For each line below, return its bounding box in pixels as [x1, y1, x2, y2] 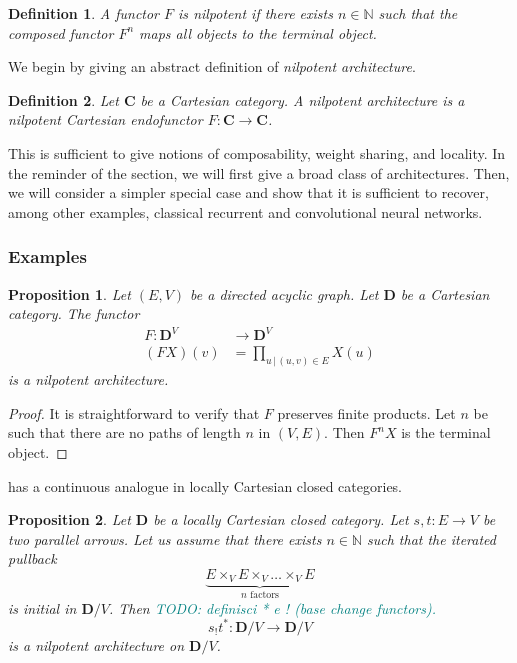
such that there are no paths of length [8, 422, 241, 443]
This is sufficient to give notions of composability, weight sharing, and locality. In [8, 142, 506, 163]
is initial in [8, 597, 77, 618]
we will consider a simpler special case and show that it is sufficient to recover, [8, 182, 489, 203]
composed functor [8, 22, 114, 43]
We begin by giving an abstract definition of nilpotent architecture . [8, 56, 416, 77]
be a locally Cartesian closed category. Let [153, 509, 409, 530]
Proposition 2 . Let [8, 509, 131, 530]
